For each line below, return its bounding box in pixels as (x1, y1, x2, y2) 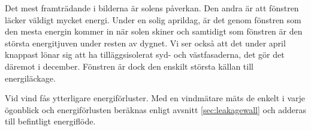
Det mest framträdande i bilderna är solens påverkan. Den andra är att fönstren (5, 2, 299, 14)
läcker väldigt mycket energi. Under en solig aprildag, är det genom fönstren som (5, 13, 301, 26)
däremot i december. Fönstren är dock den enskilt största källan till (5, 60, 253, 72)
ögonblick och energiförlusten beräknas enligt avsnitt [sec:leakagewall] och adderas (5, 103, 307, 116)
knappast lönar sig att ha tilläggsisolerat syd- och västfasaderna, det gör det (5, 48, 285, 61)
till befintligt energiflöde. (5, 115, 96, 127)
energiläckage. (5, 71, 56, 84)
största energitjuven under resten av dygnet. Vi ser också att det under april (5, 36, 286, 49)
